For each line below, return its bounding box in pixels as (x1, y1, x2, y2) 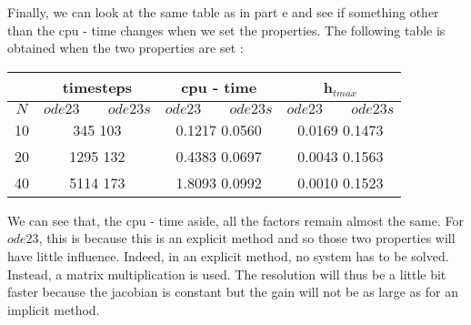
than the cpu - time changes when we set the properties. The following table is (7, 20, 446, 39)
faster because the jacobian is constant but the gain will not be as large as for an (7, 282, 459, 301)
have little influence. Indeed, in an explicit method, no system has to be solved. (7, 246, 449, 265)
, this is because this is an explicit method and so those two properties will (38, 229, 456, 248)
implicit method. (7, 300, 100, 319)
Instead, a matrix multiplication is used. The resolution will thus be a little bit (7, 264, 446, 283)
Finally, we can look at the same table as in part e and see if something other (7, 3, 439, 21)
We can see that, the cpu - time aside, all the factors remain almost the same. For (7, 210, 464, 229)
